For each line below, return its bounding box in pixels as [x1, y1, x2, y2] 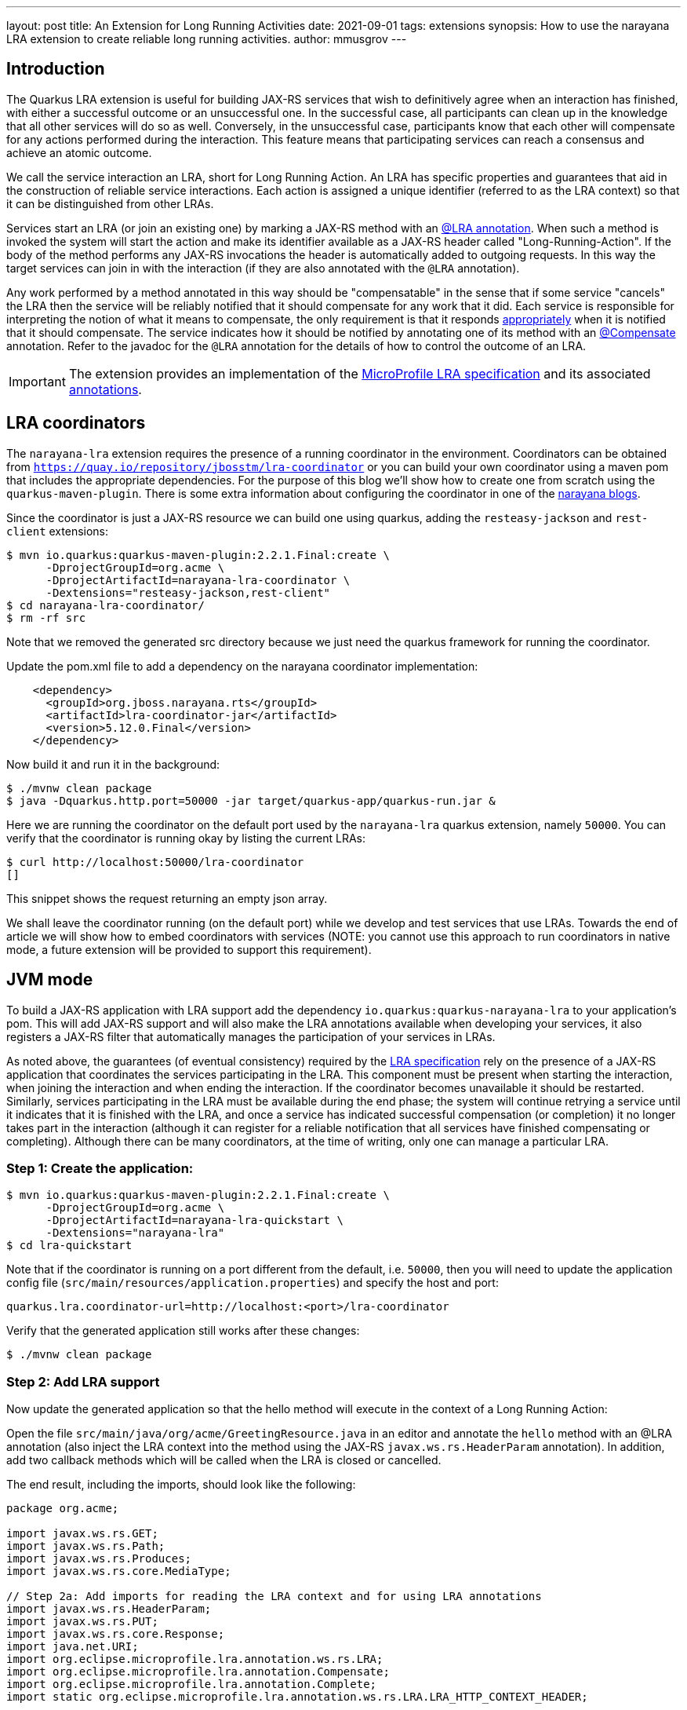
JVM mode [6, 970, 93, 990]
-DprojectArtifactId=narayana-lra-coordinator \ [45, 573, 351, 586]
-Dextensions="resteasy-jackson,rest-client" [45, 586, 331, 599]
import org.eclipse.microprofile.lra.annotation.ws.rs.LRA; [6, 1653, 383, 1666]
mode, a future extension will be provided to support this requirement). [6, 942, 372, 956]
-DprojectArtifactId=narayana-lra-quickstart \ [45, 1214, 343, 1227]
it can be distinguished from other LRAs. [6, 196, 214, 210]
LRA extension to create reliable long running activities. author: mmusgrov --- [6, 32, 407, 46]
